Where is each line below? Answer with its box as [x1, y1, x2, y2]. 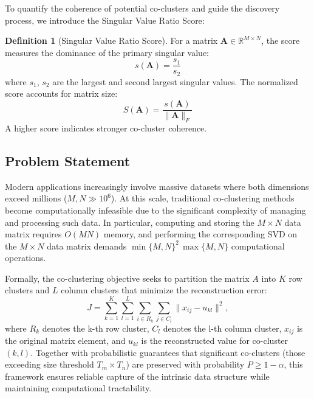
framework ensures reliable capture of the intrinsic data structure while [5, 369, 270, 382]
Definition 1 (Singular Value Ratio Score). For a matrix [5, 34, 218, 47]
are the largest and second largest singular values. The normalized [52, 75, 298, 88]
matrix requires [5, 228, 62, 240]
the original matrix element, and [5, 334, 126, 347]
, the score [261, 34, 300, 47]
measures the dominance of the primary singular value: [5, 46, 209, 58]
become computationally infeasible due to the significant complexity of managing [5, 203, 306, 216]
